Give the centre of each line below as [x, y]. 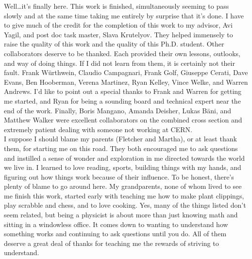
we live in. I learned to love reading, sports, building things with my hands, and [123, 167]
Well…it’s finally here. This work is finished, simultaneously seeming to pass [117, 6]
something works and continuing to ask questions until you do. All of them [115, 234]
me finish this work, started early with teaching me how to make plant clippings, [124, 195]
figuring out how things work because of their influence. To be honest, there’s [119, 176]
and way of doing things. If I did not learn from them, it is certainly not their [119, 63]
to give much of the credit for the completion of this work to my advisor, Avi [118, 25]
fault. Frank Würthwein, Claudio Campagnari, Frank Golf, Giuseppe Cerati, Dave [126, 72]
